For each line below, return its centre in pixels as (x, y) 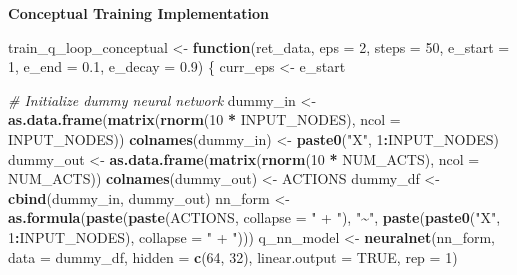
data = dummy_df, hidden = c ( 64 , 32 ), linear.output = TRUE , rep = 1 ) (233, 256)
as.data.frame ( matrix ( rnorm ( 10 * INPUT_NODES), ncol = (204, 119)
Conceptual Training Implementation (138, 13)
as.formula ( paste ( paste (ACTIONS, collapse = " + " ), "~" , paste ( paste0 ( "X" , (254, 217)
